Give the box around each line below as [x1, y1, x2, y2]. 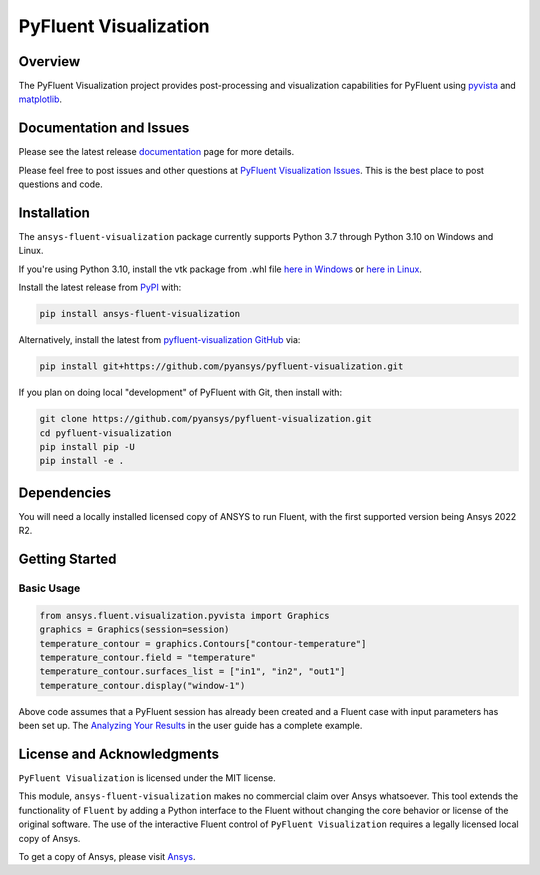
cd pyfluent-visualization [39, 427, 172, 439]
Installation [18, 204, 90, 221]
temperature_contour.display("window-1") [39, 680, 246, 691]
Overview [18, 53, 81, 70]
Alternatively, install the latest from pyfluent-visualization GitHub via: [18, 334, 301, 346]
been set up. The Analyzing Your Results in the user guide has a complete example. [18, 720, 363, 732]
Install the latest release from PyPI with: [18, 281, 182, 294]
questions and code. [18, 178, 104, 190]
